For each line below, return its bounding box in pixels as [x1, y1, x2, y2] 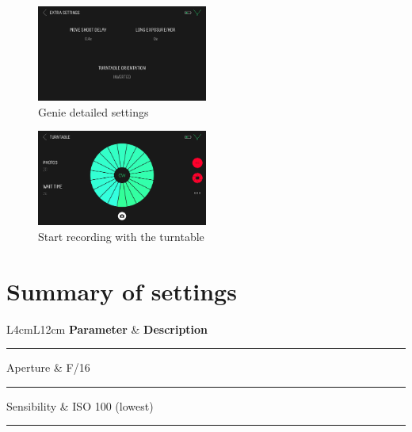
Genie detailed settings [38, 103, 149, 120]
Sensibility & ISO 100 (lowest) [6, 397, 154, 414]
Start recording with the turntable [38, 227, 204, 244]
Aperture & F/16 [6, 359, 90, 376]
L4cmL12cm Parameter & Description [6, 320, 208, 337]
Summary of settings [6, 274, 237, 307]
